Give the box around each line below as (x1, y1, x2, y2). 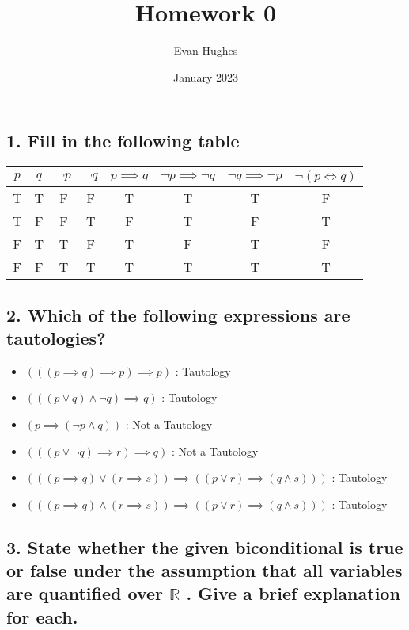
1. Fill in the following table (6, 128, 240, 153)
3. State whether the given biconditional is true (6, 534, 403, 559)
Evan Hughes (173, 42, 238, 59)
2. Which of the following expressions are (6, 302, 350, 326)
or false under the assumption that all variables (6, 558, 403, 582)
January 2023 (173, 68, 238, 85)
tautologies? (6, 325, 106, 349)
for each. (6, 604, 78, 628)
